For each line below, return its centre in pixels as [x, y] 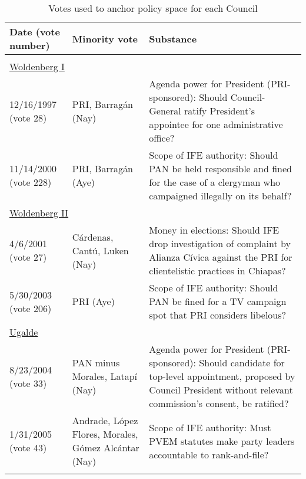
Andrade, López [105, 420]
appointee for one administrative [216, 124]
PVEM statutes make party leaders [222, 441]
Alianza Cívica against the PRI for [221, 257]
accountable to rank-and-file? [209, 454]
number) [30, 45]
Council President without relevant [221, 390]
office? [162, 138]
